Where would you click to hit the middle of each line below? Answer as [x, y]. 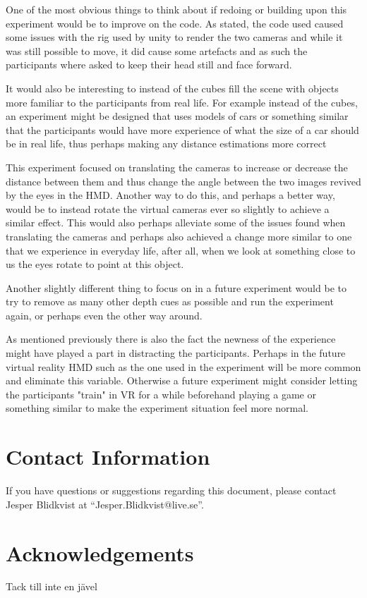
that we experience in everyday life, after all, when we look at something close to [181, 250]
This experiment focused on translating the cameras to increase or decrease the [177, 167]
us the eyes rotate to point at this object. [95, 264]
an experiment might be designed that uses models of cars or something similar [177, 116]
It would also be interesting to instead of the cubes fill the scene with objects [172, 88]
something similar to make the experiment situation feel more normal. [157, 408]
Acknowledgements [100, 553]
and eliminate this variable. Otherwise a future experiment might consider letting [182, 380]
